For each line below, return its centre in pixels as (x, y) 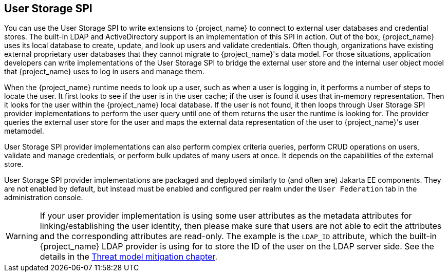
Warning (22, 236)
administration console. (44, 198)
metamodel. (24, 131)
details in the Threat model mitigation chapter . (129, 257)
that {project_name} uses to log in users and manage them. (104, 72)
